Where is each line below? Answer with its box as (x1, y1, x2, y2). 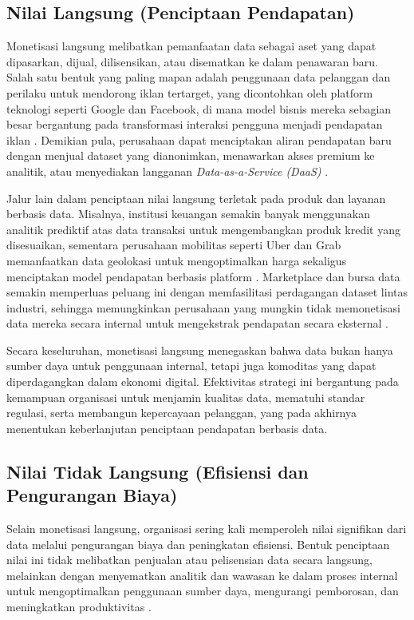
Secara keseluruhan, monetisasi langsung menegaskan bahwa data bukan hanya (6, 341, 393, 358)
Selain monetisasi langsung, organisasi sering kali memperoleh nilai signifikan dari (6, 520, 407, 537)
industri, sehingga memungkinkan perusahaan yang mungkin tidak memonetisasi (6, 299, 401, 316)
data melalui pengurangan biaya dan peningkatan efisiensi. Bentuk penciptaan (6, 535, 390, 552)
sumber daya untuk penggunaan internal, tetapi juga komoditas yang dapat (6, 357, 377, 374)
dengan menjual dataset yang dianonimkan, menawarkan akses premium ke (6, 147, 375, 164)
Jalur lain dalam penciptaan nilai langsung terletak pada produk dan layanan (6, 189, 386, 206)
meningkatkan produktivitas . (6, 598, 152, 615)
